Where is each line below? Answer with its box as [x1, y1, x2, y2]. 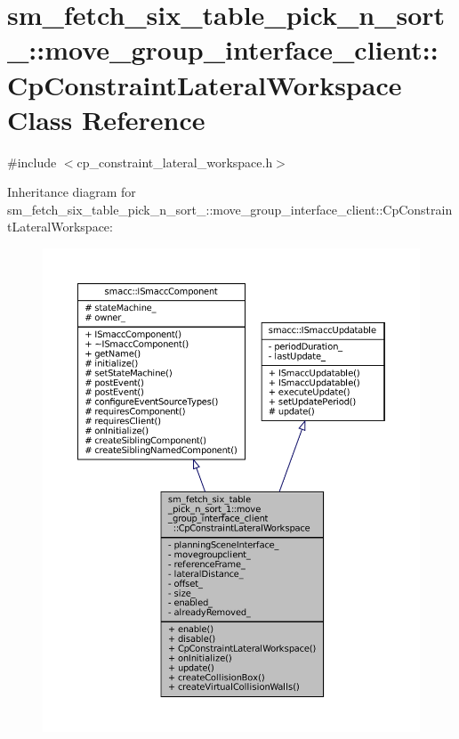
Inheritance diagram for [7, 183, 136, 201]
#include [7, 152, 57, 171]
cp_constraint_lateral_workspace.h [76, 152, 273, 171]
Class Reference [7, 101, 205, 137]
